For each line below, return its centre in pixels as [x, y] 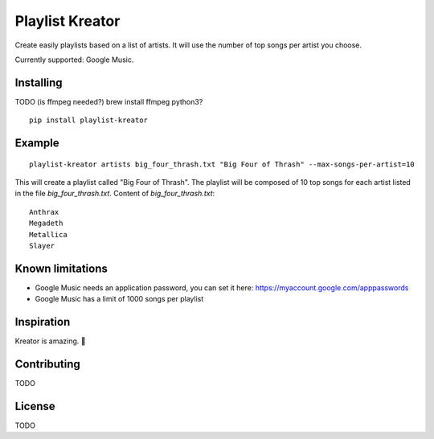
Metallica [48, 234]
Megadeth [46, 224]
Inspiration [43, 322]
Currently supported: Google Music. [74, 59]
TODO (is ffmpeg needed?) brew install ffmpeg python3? [109, 101]
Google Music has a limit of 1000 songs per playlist [119, 299]
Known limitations [61, 268]
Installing [39, 82]
